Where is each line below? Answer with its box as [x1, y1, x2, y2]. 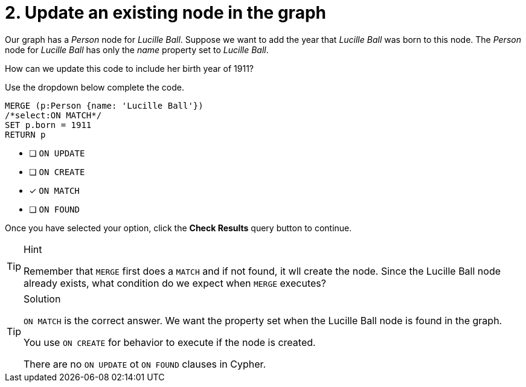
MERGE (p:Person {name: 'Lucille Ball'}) [5, 100, 204, 110]
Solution [24, 292, 61, 305]
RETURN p [5, 129, 46, 139]
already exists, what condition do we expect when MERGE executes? [24, 277, 326, 289]
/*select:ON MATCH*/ [5, 110, 102, 120]
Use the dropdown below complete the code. [5, 82, 184, 92]
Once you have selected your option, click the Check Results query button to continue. [5, 222, 352, 233]
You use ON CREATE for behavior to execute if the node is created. [24, 336, 316, 348]
